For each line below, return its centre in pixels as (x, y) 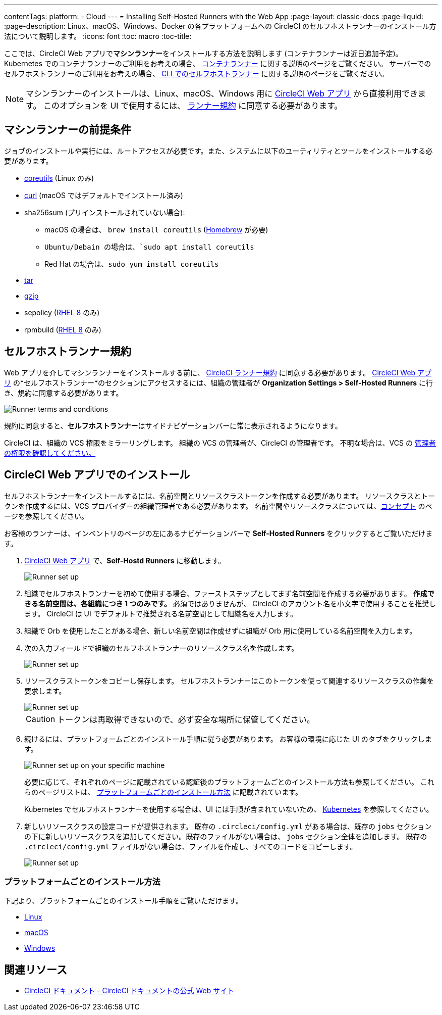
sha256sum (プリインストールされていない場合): (105, 212)
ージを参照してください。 (46, 516)
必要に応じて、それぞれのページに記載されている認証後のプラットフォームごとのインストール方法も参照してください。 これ (229, 782)
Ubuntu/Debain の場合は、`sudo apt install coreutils (149, 247)
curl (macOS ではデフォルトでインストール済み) (104, 195)
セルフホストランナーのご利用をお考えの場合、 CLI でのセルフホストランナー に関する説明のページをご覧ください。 (196, 74)
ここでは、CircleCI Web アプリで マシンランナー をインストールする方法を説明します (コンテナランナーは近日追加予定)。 (203, 53)
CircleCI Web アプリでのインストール (97, 475)
